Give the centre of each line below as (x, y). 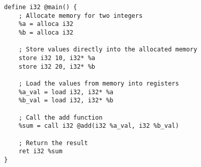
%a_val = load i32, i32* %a (66, 92)
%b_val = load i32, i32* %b (66, 101)
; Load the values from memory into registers (99, 83)
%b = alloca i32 (46, 32)
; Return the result (53, 143)
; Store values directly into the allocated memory (108, 50)
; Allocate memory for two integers (81, 16)
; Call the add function (61, 117)
